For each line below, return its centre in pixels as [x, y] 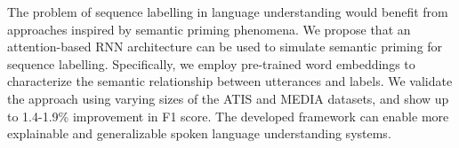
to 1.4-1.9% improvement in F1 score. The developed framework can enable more [228, 116]
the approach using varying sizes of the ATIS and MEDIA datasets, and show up [228, 98]
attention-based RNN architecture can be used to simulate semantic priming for [225, 47]
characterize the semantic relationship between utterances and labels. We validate [230, 81]
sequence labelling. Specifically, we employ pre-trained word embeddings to [211, 63]
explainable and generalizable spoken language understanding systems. [199, 133]
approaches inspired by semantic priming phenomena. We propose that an [209, 29]
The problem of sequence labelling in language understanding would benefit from [228, 12]
